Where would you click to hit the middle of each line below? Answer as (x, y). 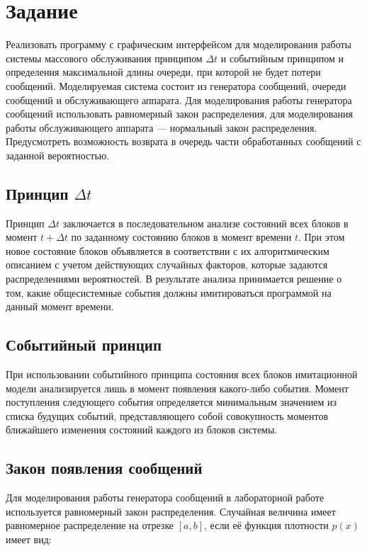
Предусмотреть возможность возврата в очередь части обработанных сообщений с (183, 141)
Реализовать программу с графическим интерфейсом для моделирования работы (179, 44)
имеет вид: (29, 539)
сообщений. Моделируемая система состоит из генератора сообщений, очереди (176, 85)
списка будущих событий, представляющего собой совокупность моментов (167, 415)
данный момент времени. (60, 306)
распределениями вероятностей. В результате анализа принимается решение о (174, 279)
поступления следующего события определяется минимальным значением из (171, 402)
